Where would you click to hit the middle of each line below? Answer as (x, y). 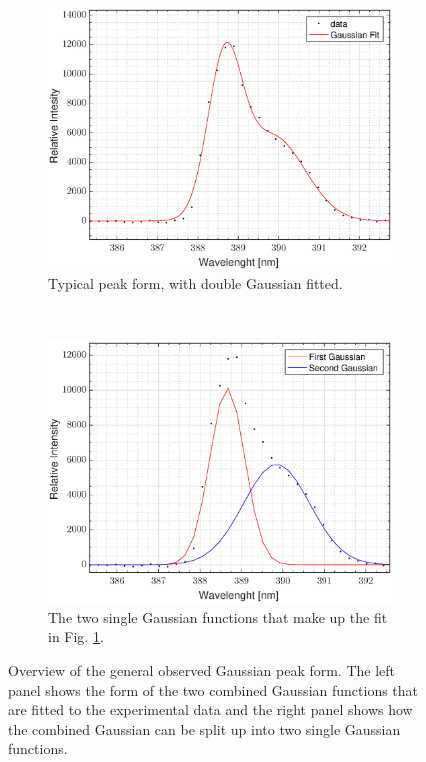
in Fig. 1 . (76, 636)
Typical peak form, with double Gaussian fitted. (195, 283)
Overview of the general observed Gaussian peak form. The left (202, 669)
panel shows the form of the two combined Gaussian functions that (213, 689)
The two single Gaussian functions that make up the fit (218, 616)
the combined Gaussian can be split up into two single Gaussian (204, 728)
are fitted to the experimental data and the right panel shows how (210, 709)
